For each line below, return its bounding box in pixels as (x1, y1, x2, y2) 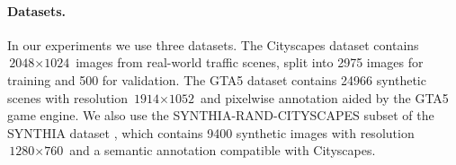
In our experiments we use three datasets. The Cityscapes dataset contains (7, 35, 419, 54)
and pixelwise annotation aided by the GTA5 (200, 88, 449, 107)
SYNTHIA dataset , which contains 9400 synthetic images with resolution (7, 123, 415, 142)
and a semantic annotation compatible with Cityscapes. (69, 141, 376, 160)
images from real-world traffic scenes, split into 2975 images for (76, 53, 424, 72)
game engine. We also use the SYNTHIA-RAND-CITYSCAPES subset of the (7, 106, 434, 125)
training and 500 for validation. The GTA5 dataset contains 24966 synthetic (7, 70, 426, 89)
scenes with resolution (7, 88, 129, 107)
